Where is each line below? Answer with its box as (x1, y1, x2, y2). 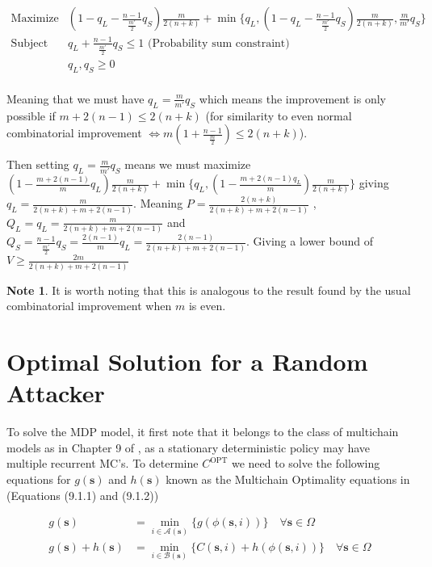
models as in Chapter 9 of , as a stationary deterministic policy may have (6, 439, 371, 456)
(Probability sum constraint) (147, 37, 290, 49)
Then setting (6, 156, 69, 173)
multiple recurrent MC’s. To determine (6, 455, 199, 472)
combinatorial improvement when (6, 297, 172, 314)
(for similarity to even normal (205, 107, 352, 124)
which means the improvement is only (199, 90, 386, 107)
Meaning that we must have (6, 90, 145, 107)
